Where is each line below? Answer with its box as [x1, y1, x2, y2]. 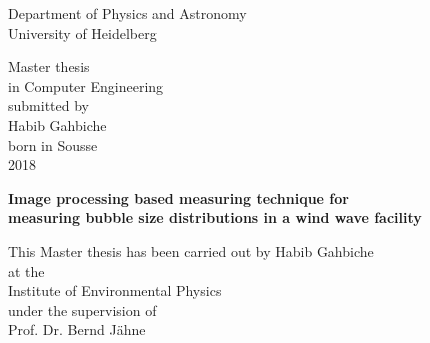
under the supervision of [8, 299, 157, 320]
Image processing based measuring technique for [8, 187, 349, 208]
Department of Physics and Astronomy [8, 3, 247, 23]
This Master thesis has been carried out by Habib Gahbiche [8, 240, 374, 261]
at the [8, 260, 45, 281]
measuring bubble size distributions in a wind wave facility [8, 207, 422, 228]
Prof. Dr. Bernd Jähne [8, 319, 146, 340]
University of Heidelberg [8, 22, 157, 43]
